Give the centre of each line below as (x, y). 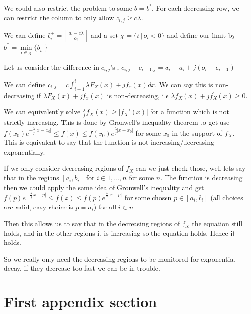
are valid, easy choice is (39, 207)
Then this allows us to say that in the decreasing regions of (92, 223)
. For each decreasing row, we (196, 8)
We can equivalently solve (42, 112)
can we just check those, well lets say (191, 168)
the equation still (217, 223)
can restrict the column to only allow (59, 17)
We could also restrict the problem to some (68, 8)
